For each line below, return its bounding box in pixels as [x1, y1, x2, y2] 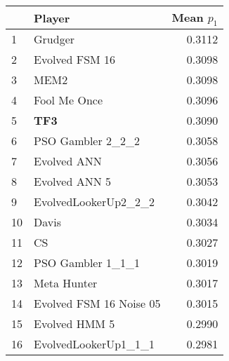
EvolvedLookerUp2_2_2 [34, 193, 155, 210]
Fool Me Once [34, 92, 103, 109]
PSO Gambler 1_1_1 [34, 254, 140, 271]
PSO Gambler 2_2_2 [34, 132, 140, 149]
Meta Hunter [34, 275, 98, 292]
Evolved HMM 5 [34, 315, 115, 332]
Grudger [34, 31, 75, 48]
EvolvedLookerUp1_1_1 [34, 336, 155, 353]
